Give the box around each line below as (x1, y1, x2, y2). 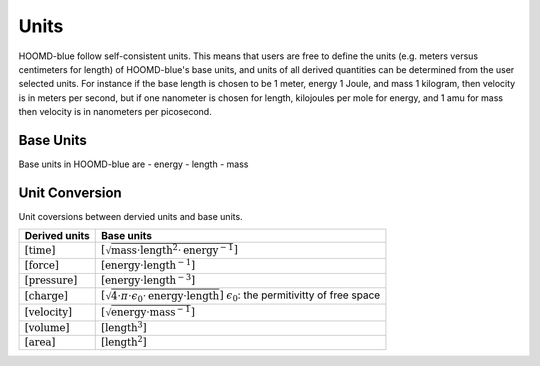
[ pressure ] (24, 273, 78, 287)
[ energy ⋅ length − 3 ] (100, 271, 195, 287)
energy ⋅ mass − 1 (110, 304, 191, 319)
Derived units (24, 229, 90, 243)
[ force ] (24, 259, 59, 272)
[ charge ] (24, 289, 69, 302)
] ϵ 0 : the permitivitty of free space (219, 288, 381, 304)
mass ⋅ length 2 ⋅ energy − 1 (110, 241, 234, 257)
